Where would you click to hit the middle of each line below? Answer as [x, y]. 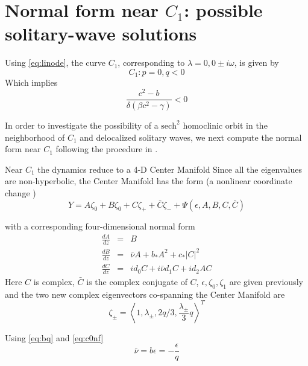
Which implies [31, 82]
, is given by [256, 63]
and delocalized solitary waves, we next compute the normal [191, 137]
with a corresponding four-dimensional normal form [100, 226]
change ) [20, 192]
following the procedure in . [107, 149]
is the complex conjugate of [137, 281]
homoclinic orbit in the [225, 125]
